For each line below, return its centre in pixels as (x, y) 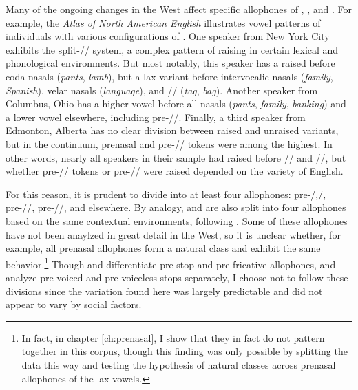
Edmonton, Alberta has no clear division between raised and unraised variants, (172, 130)
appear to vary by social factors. (74, 304)
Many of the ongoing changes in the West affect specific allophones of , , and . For (179, 9)
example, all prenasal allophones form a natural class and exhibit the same (163, 248)
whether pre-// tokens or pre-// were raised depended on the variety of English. (175, 171)
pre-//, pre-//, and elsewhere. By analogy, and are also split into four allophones (176, 207)
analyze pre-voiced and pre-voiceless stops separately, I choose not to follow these (177, 277)
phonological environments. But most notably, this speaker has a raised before (170, 63)
